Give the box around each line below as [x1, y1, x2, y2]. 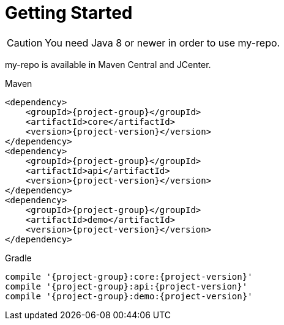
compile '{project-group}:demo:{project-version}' [5, 291, 253, 301]
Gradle [5, 252, 32, 263]
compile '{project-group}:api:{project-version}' [5, 281, 248, 291]
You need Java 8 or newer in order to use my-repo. [45, 36, 280, 49]
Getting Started [5, 2, 133, 23]
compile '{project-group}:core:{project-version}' [5, 271, 253, 282]
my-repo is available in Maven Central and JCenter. [5, 59, 211, 70]
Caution [7, 36, 43, 49]
